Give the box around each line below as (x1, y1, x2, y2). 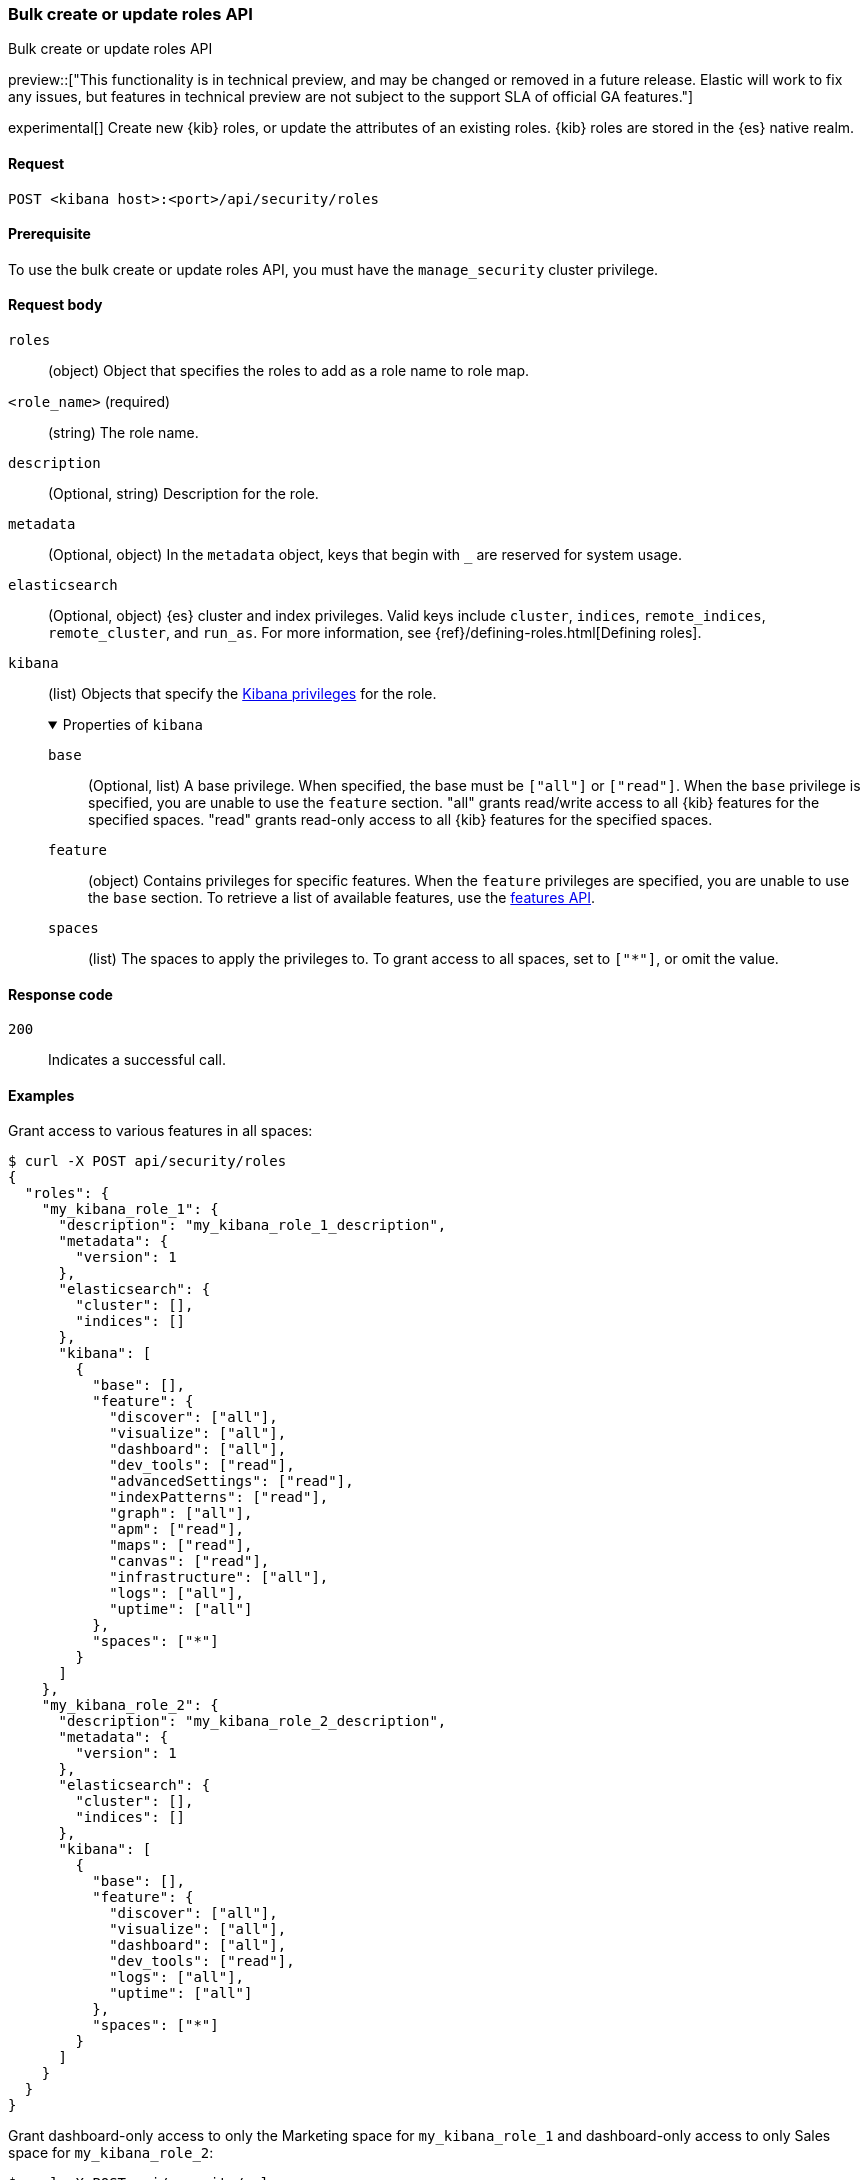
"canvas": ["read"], (109, 1553, 270, 1570)
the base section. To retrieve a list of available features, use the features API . (88, 889, 596, 907)
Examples (8, 1086, 75, 1104)
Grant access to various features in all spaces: (8, 1122, 313, 1140)
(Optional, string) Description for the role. (48, 485, 319, 503)
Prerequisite (8, 225, 91, 243)
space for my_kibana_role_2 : (8, 2144, 214, 2162)
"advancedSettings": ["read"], (109, 1473, 354, 1490)
